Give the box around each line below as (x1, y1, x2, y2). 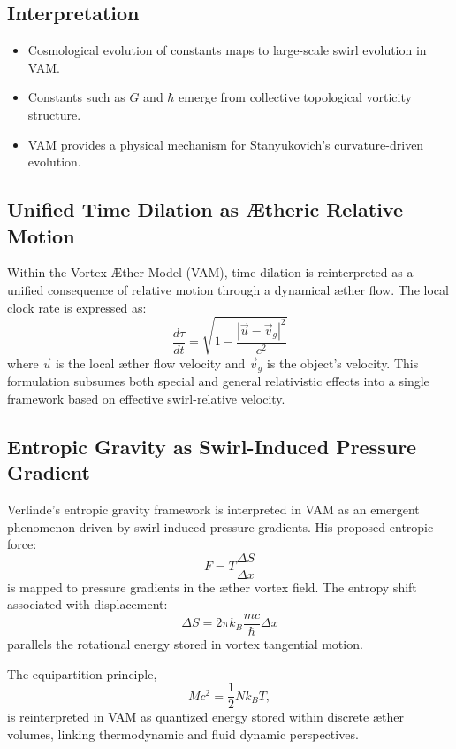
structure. (27, 104, 81, 123)
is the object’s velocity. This (266, 353, 419, 372)
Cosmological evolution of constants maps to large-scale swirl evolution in (27, 41, 427, 59)
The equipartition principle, (7, 664, 157, 683)
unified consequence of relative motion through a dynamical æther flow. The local (7, 280, 449, 298)
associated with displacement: (7, 595, 168, 614)
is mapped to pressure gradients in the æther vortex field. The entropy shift (7, 577, 417, 596)
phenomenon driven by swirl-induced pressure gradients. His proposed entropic (7, 517, 434, 536)
